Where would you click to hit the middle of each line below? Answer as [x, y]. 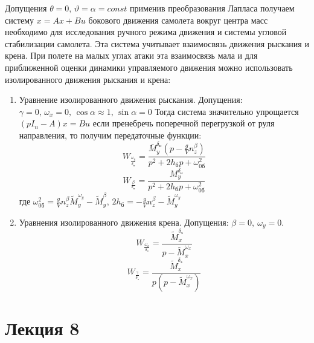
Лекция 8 [42, 328]
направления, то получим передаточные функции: [110, 135]
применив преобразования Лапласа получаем [212, 8]
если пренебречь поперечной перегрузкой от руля [184, 123]
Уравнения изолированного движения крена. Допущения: [124, 222]
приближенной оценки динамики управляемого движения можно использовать [149, 67]
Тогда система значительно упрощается [227, 111]
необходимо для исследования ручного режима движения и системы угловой [146, 32]
